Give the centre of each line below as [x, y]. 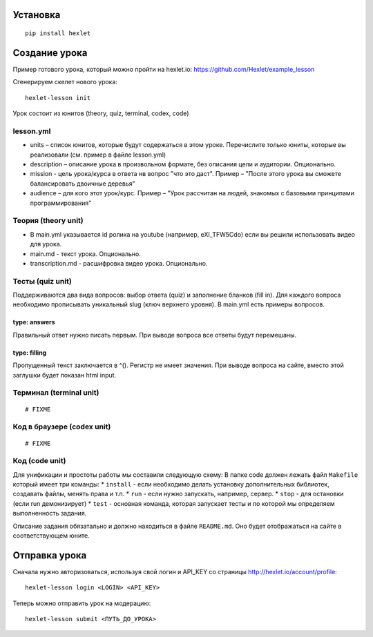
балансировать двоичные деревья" [83, 184]
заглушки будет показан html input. [65, 375]
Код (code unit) [39, 461]
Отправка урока [50, 555]
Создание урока [50, 53]
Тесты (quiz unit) [42, 281]
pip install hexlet [58, 33]
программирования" [61, 203]
